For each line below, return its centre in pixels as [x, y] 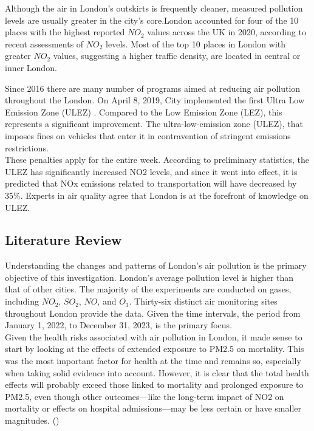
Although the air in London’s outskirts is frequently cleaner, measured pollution [154, 8]
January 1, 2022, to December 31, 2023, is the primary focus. [119, 325]
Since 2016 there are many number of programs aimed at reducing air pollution [153, 88]
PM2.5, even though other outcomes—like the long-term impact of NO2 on [145, 396]
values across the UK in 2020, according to [227, 32]
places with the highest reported [65, 32]
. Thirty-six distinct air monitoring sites [203, 301]
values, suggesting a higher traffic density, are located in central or [177, 56]
